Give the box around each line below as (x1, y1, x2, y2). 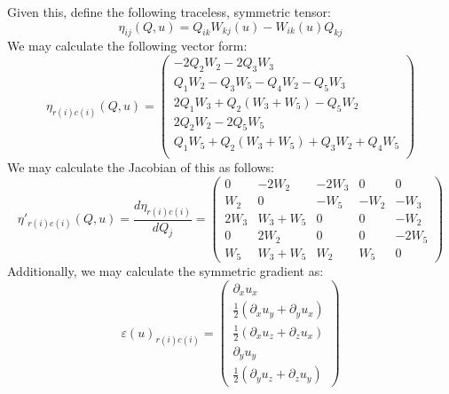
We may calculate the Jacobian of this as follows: (7, 158, 275, 177)
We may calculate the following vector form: (7, 36, 248, 55)
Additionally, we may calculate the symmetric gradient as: (7, 262, 324, 280)
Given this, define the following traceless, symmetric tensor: (7, 3, 331, 20)
